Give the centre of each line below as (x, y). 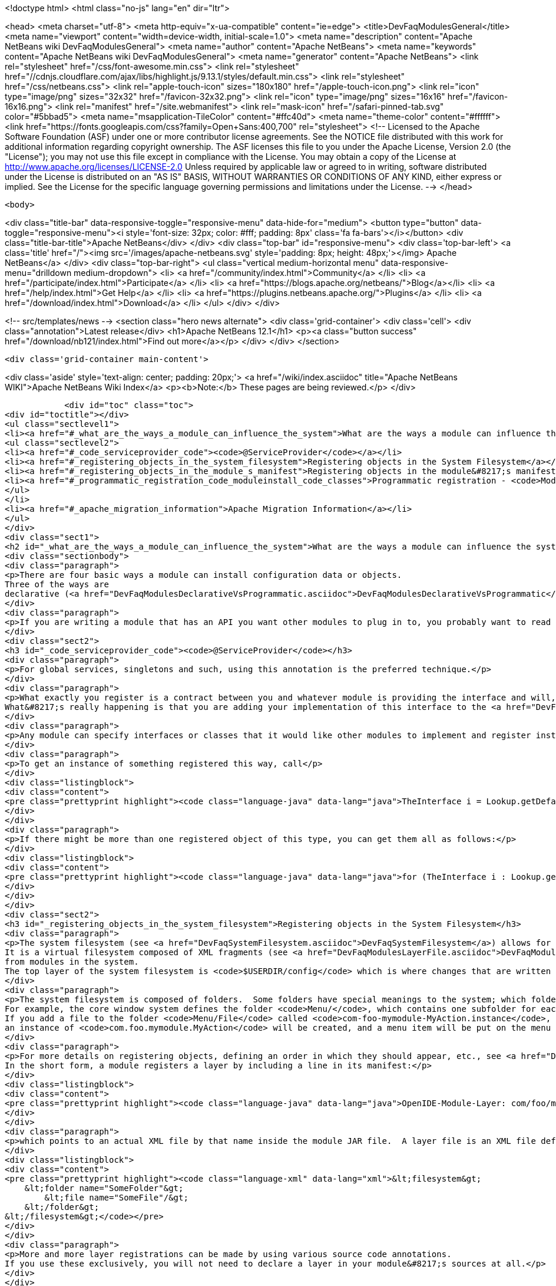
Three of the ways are (57, 584)
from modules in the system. (72, 962)
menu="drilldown (38, 273)
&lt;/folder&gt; (62, 1207)
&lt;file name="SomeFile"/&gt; (116, 1198)
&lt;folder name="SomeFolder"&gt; (104, 1188)
